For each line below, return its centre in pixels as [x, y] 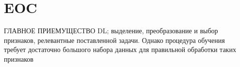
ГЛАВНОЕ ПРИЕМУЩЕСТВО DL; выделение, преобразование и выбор [111, 31]
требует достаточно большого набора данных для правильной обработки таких [120, 49]
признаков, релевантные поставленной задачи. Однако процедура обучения [114, 40]
